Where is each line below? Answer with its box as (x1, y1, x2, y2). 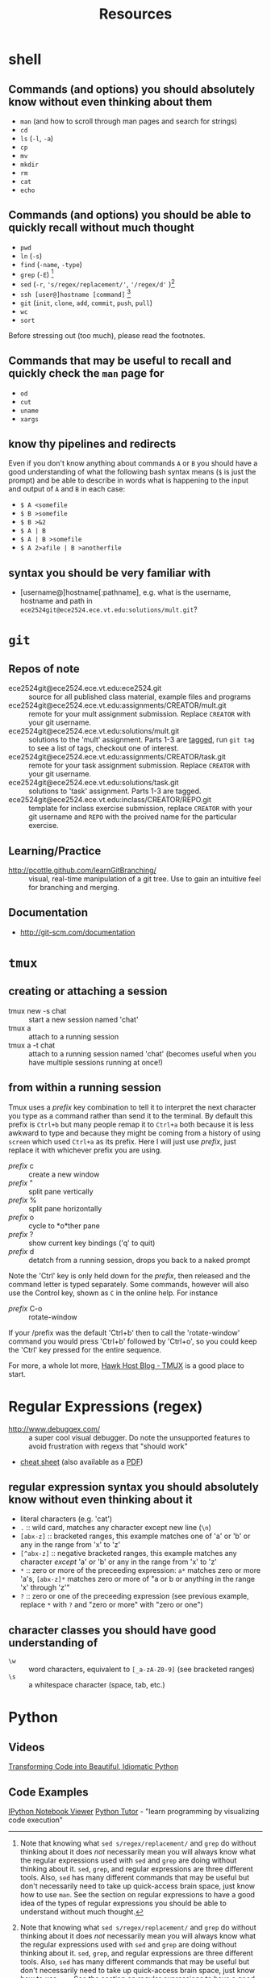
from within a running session (8, 1081, 161, 1094)
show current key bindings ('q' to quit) (28, 1238, 156, 1248)
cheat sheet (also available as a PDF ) (19, 1457, 144, 1466)
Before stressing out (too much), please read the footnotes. (8, 330, 206, 340)
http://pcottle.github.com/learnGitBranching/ (8, 865, 157, 876)
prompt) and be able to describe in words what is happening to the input (8, 475, 248, 485)
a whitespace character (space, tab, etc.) (28, 1680, 165, 1690)
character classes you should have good (8, 1623, 216, 1637)
